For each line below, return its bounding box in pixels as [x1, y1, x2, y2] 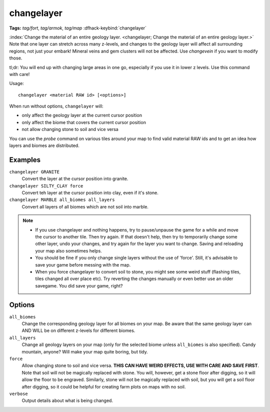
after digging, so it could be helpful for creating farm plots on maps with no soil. [21, 383, 186, 389]
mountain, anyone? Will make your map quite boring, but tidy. [21, 348, 148, 354]
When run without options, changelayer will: [9, 103, 103, 109]
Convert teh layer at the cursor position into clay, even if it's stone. [21, 190, 158, 196]
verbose [9, 390, 28, 396]
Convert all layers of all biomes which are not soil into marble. [21, 203, 148, 209]
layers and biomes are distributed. [9, 142, 79, 148]
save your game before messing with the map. [35, 261, 131, 267]
